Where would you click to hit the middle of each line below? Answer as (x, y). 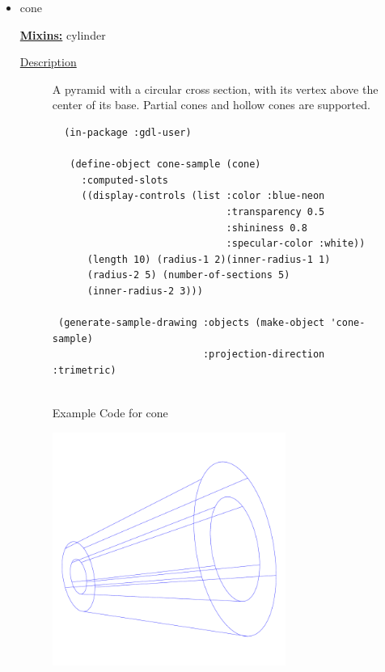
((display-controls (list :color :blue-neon (203, 196)
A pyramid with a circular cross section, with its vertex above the (215, 89)
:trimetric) (84, 370)
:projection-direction (264, 355)
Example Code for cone (110, 413)
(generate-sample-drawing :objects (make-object (191, 323)
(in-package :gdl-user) (128, 132)
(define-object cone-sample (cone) (165, 165)
